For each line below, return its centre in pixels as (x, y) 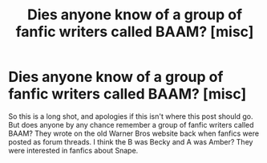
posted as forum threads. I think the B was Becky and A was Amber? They (131, 141)
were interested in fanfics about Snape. (73, 150)
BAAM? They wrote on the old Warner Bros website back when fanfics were (133, 133)
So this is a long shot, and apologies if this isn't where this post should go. (131, 116)
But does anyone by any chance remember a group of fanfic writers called (131, 124)
